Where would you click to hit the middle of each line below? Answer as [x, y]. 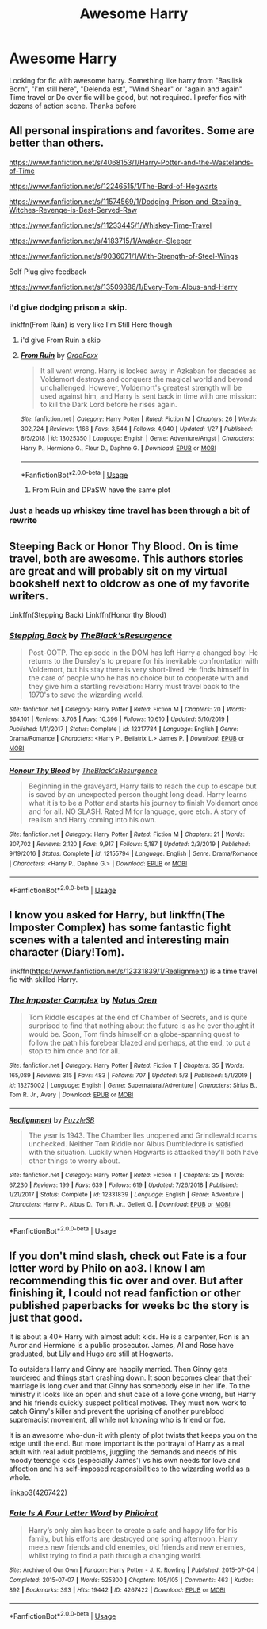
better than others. [57, 143]
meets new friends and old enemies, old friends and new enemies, [137, 1547]
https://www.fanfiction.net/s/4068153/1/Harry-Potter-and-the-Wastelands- [131, 162]
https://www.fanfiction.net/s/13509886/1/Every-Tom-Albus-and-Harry [123, 287]
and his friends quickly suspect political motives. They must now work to [128, 1403]
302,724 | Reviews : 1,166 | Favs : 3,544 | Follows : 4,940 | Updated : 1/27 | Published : [136, 429]
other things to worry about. [74, 1161]
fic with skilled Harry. [44, 980]
